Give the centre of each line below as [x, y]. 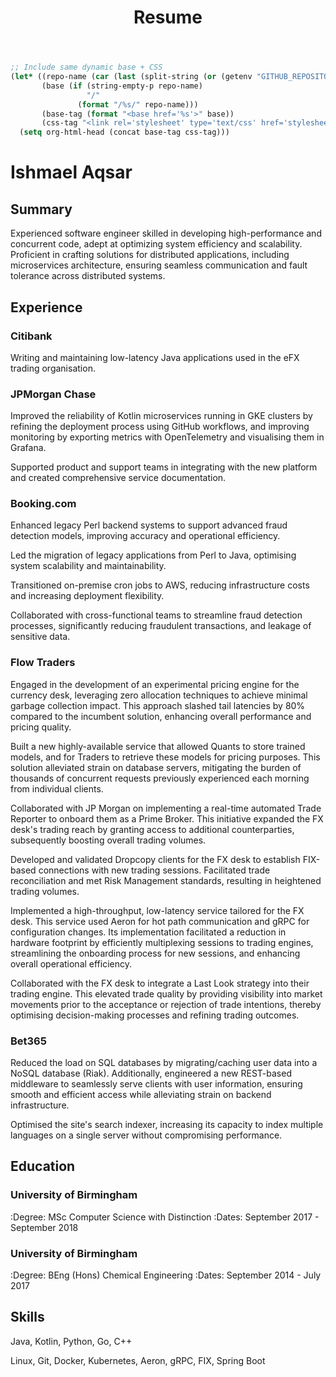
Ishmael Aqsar [71, 172]
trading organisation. [53, 368]
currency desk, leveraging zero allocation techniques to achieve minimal [159, 695]
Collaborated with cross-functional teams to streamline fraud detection [156, 615]
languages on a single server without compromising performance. [146, 1135]
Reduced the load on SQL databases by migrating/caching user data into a [164, 1063]
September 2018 [44, 1227]
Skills [27, 1317]
